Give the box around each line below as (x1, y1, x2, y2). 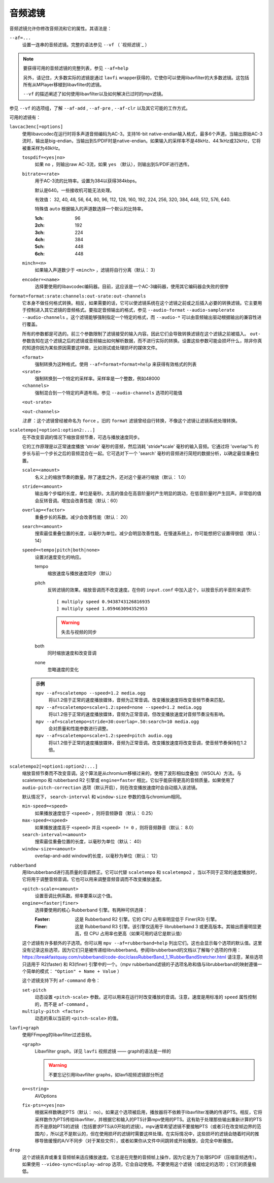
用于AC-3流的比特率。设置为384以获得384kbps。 (35, 178, 140, 184)
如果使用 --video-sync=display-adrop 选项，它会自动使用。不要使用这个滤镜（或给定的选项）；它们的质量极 (22, 1161, 257, 1167)
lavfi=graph (9, 1025, 39, 1031)
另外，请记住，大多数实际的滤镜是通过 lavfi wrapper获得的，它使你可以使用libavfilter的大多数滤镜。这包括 (23, 74, 250, 81)
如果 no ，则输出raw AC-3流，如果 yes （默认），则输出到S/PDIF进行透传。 (35, 161, 192, 168)
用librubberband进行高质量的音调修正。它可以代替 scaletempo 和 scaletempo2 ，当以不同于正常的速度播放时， (22, 869, 260, 875)
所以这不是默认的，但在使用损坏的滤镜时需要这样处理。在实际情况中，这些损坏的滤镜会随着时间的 (50, 1130, 255, 1137)
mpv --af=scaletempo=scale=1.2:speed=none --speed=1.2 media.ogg (36, 704, 202, 710)
